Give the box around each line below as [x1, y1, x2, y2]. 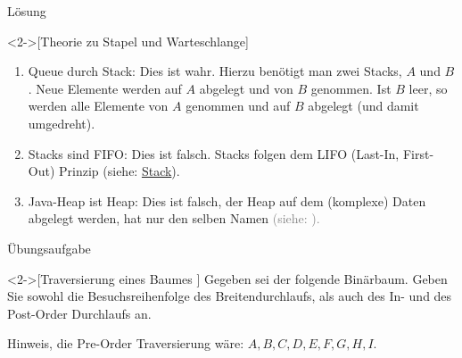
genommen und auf [186, 96, 291, 115]
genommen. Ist [310, 79, 392, 97]
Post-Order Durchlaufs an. [7, 304, 152, 322]
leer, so [408, 79, 448, 97]
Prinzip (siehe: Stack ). [59, 162, 180, 180]
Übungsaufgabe [7, 238, 91, 257]
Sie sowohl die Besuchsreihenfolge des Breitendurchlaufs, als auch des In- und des [7, 287, 452, 305]
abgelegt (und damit [308, 96, 419, 115]
